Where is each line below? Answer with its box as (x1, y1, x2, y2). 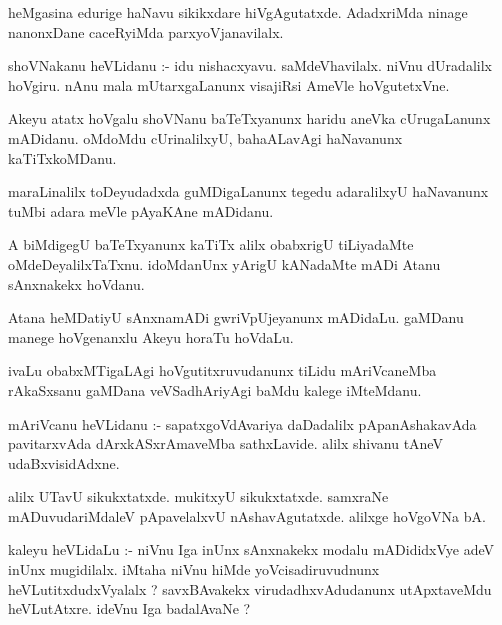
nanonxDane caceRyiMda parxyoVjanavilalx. (8, 21, 284, 42)
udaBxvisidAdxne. (8, 452, 120, 473)
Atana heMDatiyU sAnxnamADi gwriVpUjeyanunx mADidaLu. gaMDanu (8, 307, 464, 328)
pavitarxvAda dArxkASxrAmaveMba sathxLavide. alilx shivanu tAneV (8, 433, 443, 454)
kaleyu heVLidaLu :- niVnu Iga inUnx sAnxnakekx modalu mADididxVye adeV (8, 539, 495, 560)
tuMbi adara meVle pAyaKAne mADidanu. (8, 200, 274, 221)
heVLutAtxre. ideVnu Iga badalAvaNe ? (8, 598, 251, 619)
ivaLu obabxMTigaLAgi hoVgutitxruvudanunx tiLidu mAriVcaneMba (8, 360, 437, 381)
